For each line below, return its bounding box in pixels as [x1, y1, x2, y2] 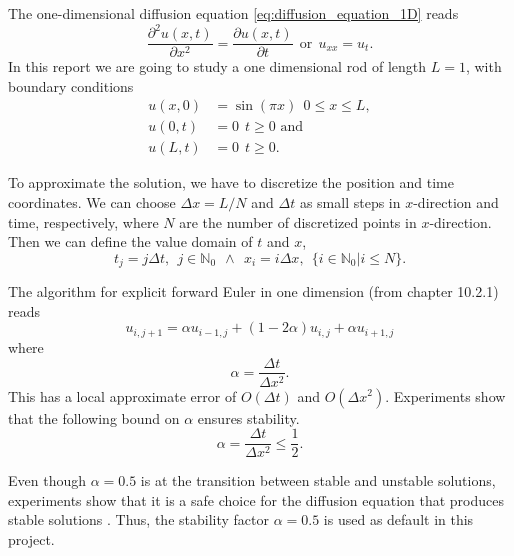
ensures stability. [197, 407, 300, 428]
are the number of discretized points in [179, 211, 417, 232]
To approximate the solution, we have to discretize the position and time [8, 172, 454, 193]
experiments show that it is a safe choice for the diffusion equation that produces [8, 489, 505, 510]
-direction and [413, 192, 499, 213]
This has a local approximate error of [8, 385, 237, 406]
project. [8, 529, 55, 549]
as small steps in [299, 192, 401, 213]
